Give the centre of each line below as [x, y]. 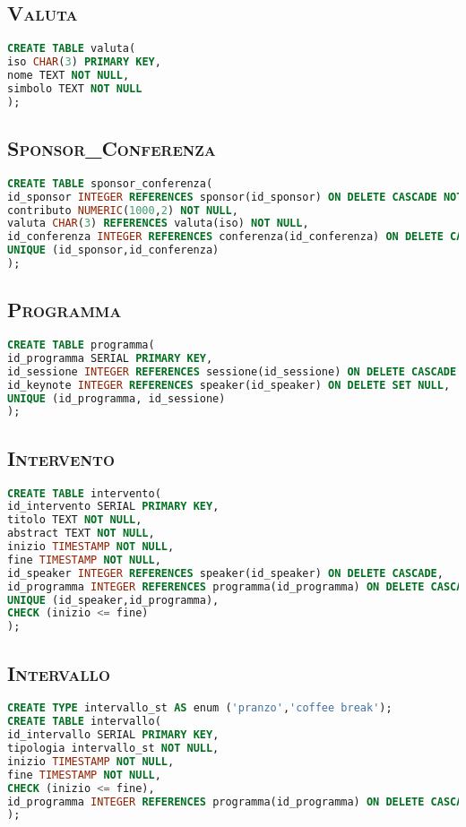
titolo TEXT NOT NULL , [75, 520]
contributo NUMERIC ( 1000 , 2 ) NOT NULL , [123, 210]
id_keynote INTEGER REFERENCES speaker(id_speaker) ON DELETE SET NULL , [229, 385]
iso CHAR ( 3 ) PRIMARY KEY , [84, 62]
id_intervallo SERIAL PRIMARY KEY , [113, 735]
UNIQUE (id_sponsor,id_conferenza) [113, 250]
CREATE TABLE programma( [81, 345]
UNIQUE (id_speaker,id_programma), [113, 600]
